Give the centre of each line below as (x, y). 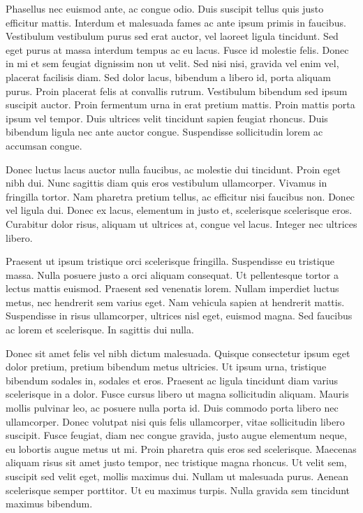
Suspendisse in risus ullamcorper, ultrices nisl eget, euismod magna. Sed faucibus (179, 316)
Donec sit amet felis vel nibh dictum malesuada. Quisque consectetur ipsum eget (178, 353)
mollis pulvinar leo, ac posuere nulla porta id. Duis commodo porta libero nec (172, 408)
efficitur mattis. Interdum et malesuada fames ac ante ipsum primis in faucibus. (176, 22)
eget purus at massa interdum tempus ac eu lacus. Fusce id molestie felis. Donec (177, 49)
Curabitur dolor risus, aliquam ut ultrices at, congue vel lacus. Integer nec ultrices (181, 223)
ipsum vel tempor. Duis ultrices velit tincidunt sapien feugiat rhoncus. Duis (167, 118)
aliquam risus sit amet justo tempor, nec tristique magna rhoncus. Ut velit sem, (176, 462)
